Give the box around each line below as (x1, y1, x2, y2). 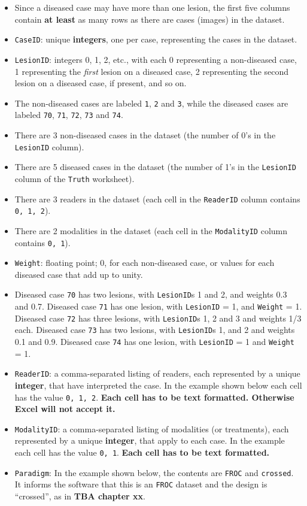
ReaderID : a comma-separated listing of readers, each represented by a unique (14, 367, 300, 380)
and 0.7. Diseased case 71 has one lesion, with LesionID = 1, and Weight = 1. (14, 300, 302, 313)
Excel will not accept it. (14, 402, 115, 415)
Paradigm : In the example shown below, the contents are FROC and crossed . (14, 466, 294, 478)
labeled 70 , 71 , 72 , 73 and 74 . (14, 108, 123, 121)
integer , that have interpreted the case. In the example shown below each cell (14, 378, 302, 391)
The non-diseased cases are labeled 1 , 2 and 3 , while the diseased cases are (14, 96, 288, 109)
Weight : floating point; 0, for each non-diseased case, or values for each (14, 256, 275, 269)
